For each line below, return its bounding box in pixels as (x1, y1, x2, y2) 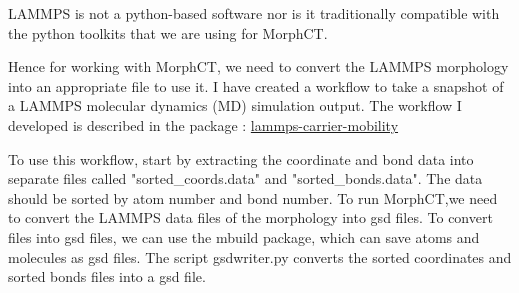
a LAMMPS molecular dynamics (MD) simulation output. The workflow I (8, 95, 462, 116)
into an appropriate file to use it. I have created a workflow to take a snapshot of (8, 75, 504, 96)
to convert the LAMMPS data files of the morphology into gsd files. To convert (8, 207, 493, 228)
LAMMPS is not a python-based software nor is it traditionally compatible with (8, 3, 500, 23)
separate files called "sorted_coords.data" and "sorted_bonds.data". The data (8, 168, 483, 189)
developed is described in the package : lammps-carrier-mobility (8, 114, 399, 135)
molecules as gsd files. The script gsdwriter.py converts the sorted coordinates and (8, 246, 512, 267)
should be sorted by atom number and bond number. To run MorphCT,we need (8, 187, 498, 208)
